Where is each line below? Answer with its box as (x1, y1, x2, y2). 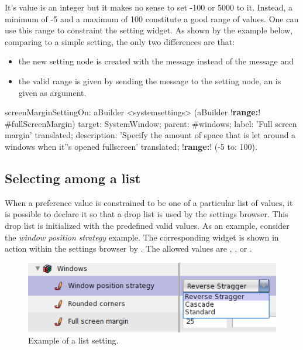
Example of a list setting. (28, 334, 119, 346)
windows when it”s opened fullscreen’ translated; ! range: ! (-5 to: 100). (5, 140, 257, 152)
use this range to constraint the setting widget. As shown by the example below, (5, 24, 293, 36)
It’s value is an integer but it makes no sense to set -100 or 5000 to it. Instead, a (5, 1, 293, 13)
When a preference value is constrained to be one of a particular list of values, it (5, 196, 293, 208)
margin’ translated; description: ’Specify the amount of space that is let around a (5, 129, 296, 141)
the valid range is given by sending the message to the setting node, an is (18, 74, 281, 87)
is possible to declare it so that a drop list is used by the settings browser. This (5, 208, 288, 220)
